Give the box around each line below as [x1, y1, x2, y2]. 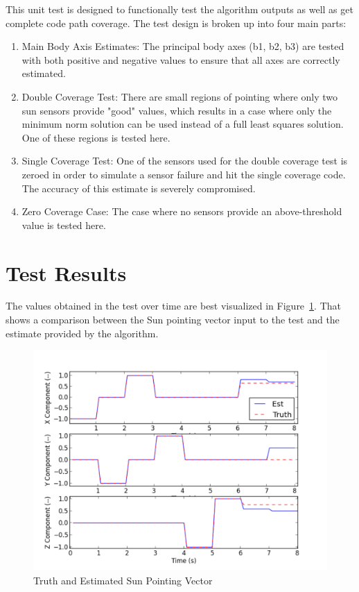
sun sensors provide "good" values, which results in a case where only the [21, 103, 332, 117]
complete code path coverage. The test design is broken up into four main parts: [6, 15, 347, 30]
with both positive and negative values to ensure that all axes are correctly [21, 52, 340, 67]
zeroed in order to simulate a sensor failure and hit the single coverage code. [21, 167, 346, 181]
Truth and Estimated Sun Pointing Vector [33, 573, 213, 587]
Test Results [6, 258, 127, 287]
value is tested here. [21, 217, 106, 232]
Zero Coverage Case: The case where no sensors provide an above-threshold [21, 204, 342, 219]
